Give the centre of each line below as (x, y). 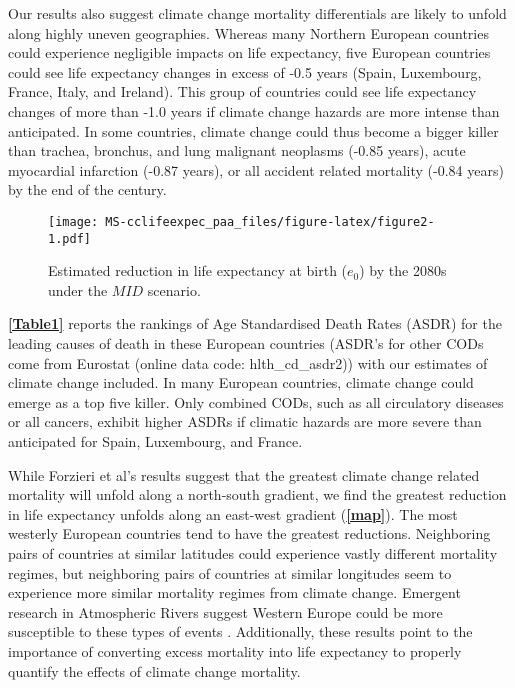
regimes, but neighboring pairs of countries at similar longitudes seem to (230, 572)
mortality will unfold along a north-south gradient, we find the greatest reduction (257, 494)
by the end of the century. (87, 189)
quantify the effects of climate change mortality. (154, 670)
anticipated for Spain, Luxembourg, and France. (155, 441)
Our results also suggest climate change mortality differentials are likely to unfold (257, 13)
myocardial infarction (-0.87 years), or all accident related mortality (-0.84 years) (256, 169)
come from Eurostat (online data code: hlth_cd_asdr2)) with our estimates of (248, 362)
